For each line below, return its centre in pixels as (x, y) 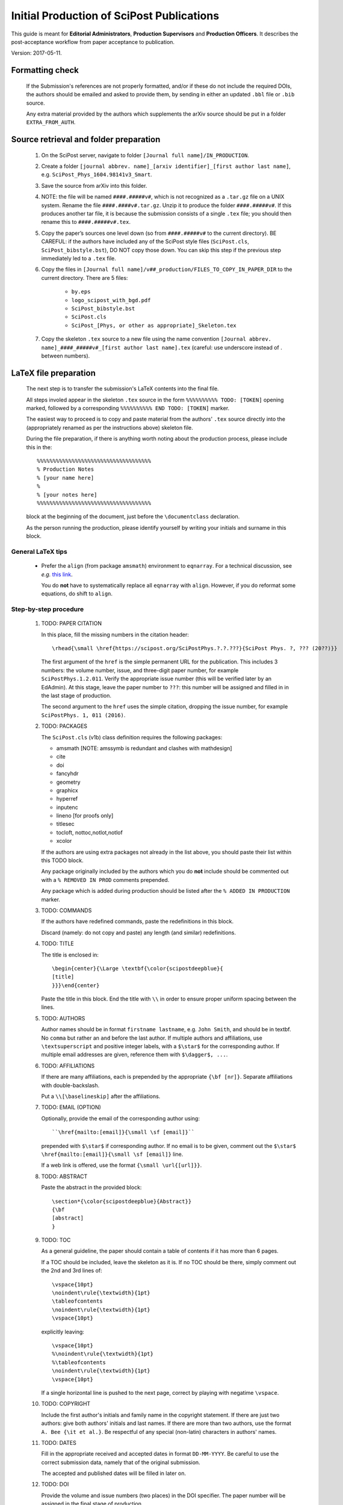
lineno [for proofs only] (85, 816)
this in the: (39, 447)
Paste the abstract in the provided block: (91, 1187)
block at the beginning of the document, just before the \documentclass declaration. (133, 517)
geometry (68, 782)
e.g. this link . (57, 574)
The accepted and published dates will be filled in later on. (114, 1473)
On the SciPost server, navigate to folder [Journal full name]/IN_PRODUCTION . (145, 155)
